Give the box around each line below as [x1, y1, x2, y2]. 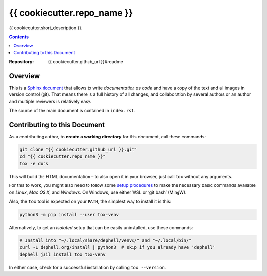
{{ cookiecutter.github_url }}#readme [48, 59, 123, 65]
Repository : [9, 59, 34, 65]
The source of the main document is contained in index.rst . [9, 108, 135, 114]
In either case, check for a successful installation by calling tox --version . [9, 264, 166, 270]
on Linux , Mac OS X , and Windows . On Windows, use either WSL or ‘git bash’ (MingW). [9, 189, 187, 195]
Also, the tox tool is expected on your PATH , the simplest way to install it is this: [9, 198, 172, 205]
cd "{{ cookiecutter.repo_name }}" [19, 154, 106, 159]
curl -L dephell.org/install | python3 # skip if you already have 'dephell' [19, 245, 215, 250]
